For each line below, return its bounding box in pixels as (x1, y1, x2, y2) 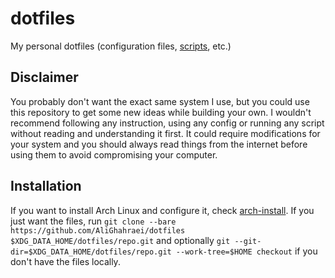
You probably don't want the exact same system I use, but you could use (10, 95, 310, 107)
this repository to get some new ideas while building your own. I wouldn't (10, 106, 312, 118)
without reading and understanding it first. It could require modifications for (10, 127, 321, 139)
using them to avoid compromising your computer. (10, 148, 218, 161)
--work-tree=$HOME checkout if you (175, 245, 318, 257)
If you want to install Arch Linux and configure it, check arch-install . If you (10, 204, 315, 216)
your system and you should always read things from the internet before (10, 138, 308, 150)
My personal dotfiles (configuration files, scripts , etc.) (10, 40, 232, 52)
